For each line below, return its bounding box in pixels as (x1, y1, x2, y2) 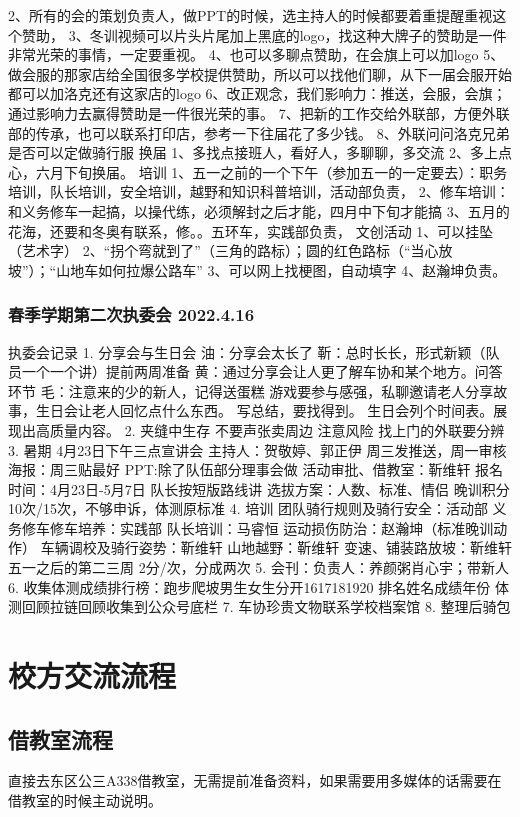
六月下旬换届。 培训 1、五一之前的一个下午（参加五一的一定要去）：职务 (35, 161, 508, 182)
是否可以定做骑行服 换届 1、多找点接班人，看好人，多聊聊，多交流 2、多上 (8, 142, 498, 163)
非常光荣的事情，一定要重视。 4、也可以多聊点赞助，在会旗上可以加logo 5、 (8, 44, 505, 65)
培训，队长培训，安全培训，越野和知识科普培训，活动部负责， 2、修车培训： (8, 181, 510, 202)
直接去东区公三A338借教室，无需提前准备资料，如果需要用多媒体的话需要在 (8, 770, 502, 791)
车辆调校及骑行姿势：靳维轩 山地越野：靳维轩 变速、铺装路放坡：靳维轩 (40, 537, 512, 558)
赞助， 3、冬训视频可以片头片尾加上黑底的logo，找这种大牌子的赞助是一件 (21, 24, 507, 45)
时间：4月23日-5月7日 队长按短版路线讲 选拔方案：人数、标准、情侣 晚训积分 (8, 478, 510, 499)
